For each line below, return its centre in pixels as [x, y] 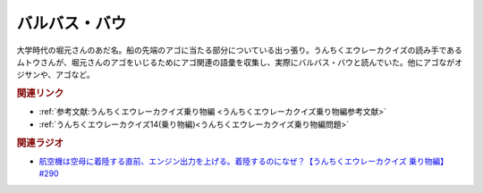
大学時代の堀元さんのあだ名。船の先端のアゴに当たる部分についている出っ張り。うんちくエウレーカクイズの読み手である [239, 50]
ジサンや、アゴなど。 [55, 75]
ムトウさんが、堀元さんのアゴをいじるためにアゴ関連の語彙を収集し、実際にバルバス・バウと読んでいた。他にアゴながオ [240, 62]
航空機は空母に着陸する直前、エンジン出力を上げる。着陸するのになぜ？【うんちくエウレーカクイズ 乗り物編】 [244, 161]
